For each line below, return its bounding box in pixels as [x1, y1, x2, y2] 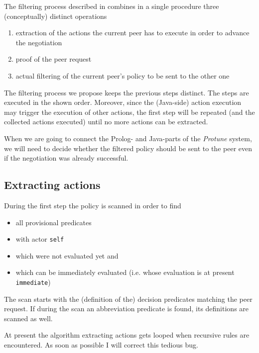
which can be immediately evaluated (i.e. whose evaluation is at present [15, 267, 235, 277]
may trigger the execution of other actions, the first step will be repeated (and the [4, 106, 255, 117]
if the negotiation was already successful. [4, 153, 129, 163]
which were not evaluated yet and [15, 250, 119, 261]
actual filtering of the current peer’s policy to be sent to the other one [15, 70, 230, 81]
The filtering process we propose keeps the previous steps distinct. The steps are [4, 87, 249, 97]
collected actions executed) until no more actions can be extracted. [4, 116, 208, 127]
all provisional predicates [15, 217, 92, 227]
